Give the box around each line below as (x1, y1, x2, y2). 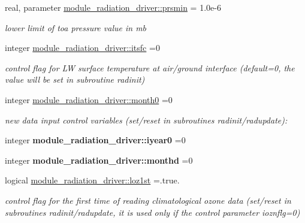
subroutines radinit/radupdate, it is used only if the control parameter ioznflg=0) (5, 206, 300, 218)
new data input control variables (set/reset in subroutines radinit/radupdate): (5, 113, 288, 126)
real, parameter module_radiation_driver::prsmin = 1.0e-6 (5, 1, 221, 13)
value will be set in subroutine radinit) (5, 73, 145, 86)
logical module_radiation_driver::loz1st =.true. (5, 174, 180, 186)
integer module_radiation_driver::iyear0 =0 (5, 134, 186, 146)
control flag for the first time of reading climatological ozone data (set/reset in (5, 194, 291, 206)
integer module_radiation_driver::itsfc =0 (5, 41, 160, 54)
